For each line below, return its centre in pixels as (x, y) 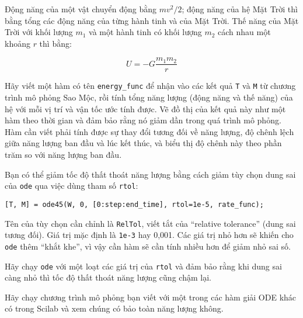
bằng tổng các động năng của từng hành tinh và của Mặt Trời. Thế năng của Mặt (152, 20)
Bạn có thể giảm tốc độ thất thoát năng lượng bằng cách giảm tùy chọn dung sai (150, 174)
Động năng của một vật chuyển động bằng (81, 9)
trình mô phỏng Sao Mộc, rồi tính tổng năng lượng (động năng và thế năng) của (149, 97)
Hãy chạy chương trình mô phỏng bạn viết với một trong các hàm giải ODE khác (151, 297)
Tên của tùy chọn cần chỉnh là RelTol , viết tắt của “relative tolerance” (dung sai (150, 223)
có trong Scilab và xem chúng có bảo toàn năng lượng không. (114, 308)
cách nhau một (244, 32)
